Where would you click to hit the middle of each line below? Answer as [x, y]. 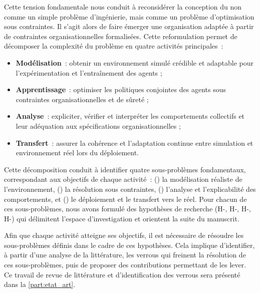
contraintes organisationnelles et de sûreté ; [82, 99]
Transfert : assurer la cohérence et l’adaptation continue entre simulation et [135, 142]
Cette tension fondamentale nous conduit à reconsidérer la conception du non [123, 7]
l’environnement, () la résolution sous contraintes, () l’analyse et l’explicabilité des [130, 189]
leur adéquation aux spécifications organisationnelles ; [98, 125]
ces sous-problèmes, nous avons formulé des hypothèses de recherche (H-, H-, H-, [127, 209]
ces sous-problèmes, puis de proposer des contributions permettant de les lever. [125, 265]
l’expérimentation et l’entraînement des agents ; [89, 72]
